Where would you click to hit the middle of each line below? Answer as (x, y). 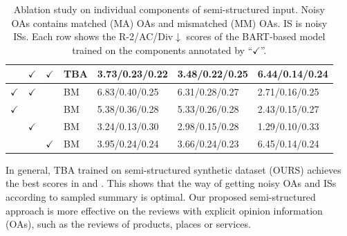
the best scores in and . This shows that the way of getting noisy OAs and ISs (171, 183)
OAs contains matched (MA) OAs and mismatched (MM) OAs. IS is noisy (169, 22)
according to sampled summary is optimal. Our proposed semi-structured (161, 197)
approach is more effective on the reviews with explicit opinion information (164, 210)
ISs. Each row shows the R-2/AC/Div (93, 36)
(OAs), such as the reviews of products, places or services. (128, 224)
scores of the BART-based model (256, 36)
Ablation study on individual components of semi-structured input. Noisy (169, 9)
